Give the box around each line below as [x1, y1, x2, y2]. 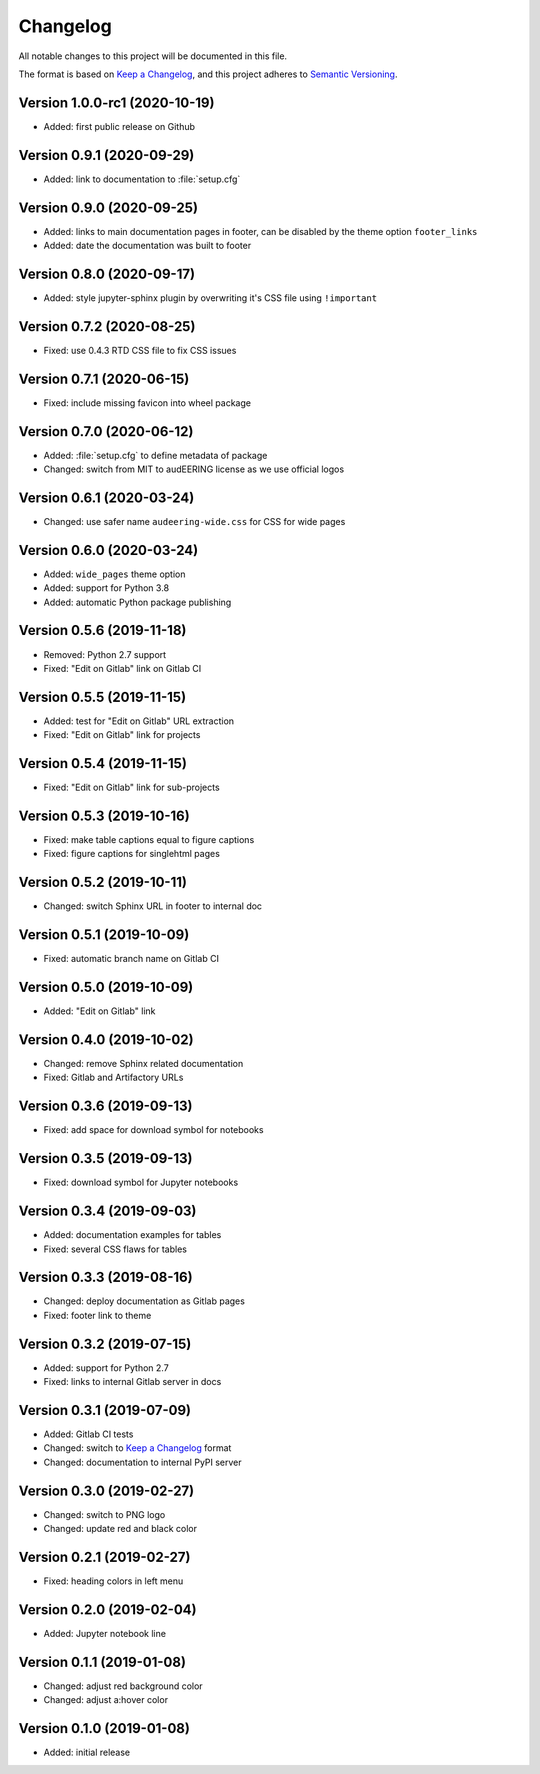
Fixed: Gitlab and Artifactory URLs [43, 1071, 184, 1084]
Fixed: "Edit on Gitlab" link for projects [43, 729, 201, 741]
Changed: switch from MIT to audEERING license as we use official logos [43, 463, 345, 475]
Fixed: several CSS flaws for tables [43, 1243, 187, 1255]
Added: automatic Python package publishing [43, 596, 232, 608]
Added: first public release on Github [43, 120, 195, 132]
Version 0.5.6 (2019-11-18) [18, 622, 187, 639]
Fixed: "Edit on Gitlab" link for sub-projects [43, 781, 220, 794]
